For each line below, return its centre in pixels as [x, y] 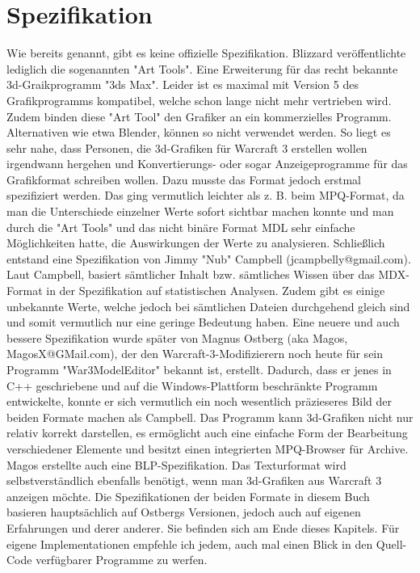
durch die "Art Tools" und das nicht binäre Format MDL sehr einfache [181, 227]
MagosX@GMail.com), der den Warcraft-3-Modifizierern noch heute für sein [195, 354]
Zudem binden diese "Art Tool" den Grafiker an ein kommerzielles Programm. [199, 116]
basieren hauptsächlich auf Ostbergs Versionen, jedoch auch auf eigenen [184, 512]
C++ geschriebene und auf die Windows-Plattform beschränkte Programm [192, 385]
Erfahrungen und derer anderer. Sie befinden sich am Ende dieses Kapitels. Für [203, 527]
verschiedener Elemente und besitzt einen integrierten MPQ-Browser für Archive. [208, 448]
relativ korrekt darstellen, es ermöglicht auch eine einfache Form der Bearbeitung [207, 433]
